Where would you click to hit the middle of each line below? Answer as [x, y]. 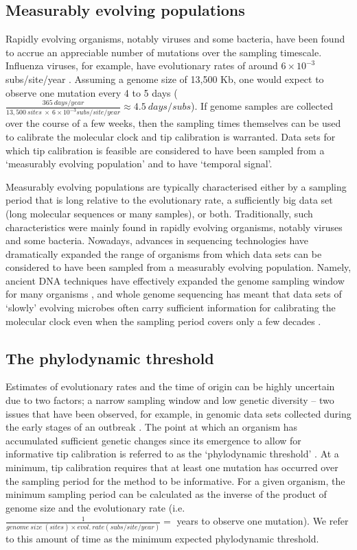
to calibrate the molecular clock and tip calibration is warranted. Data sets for [171, 136]
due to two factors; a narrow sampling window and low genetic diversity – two [170, 400]
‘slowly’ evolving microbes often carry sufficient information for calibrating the [171, 308]
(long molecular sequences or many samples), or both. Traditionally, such [159, 213]
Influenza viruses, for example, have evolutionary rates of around [142, 65]
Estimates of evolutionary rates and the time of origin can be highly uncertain [170, 386]
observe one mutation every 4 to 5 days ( [92, 92]
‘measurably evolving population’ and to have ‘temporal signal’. [139, 164]
